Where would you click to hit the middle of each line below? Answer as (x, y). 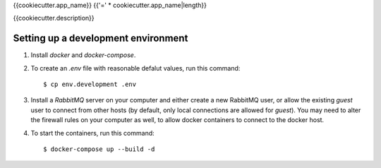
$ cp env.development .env (90, 84)
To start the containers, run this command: (92, 133)
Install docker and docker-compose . (83, 55)
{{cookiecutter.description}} (54, 18)
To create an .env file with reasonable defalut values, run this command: (135, 68)
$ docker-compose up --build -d (99, 149)
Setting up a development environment (101, 38)
